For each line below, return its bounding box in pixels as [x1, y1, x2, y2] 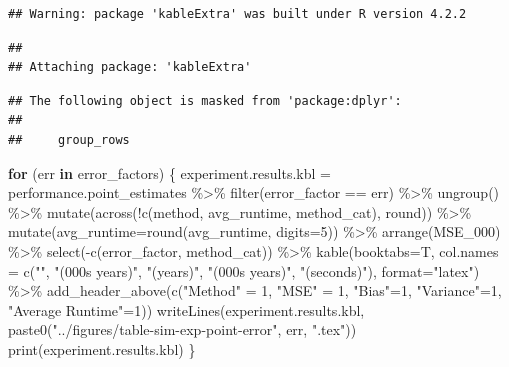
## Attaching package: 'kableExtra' [8, 60, 252, 75]
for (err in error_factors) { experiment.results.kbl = [8, 162, 331, 183]
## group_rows [8, 132, 130, 147]
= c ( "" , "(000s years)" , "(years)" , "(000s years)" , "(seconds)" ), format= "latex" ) [8, 260, 480, 281]
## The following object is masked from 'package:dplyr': [8, 93, 402, 108]
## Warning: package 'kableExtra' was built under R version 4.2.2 [8, 7, 467, 21]
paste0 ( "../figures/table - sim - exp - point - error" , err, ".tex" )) [8, 319, 357, 340]
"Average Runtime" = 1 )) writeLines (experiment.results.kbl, [8, 299, 365, 320]
